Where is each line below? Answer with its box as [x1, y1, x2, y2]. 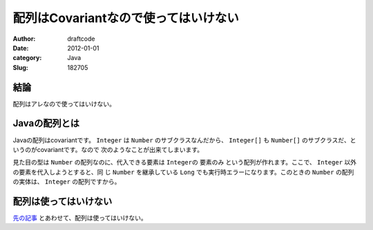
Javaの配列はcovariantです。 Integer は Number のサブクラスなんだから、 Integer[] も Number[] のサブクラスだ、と [12, 135, 356, 144]
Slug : [12, 63, 29, 72]
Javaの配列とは [12, 117, 79, 129]
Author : [12, 35, 36, 43]
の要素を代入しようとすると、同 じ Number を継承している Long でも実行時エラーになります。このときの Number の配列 [12, 168, 354, 176]
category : [12, 54, 42, 62]
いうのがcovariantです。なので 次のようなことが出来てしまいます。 [12, 145, 204, 153]
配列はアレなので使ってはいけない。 [12, 99, 116, 108]
